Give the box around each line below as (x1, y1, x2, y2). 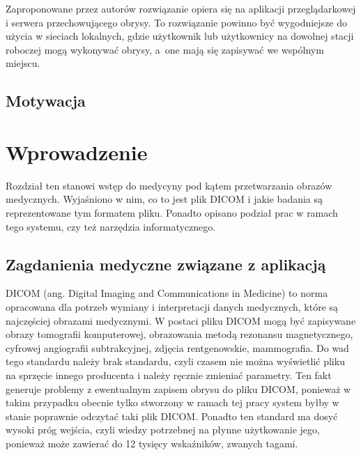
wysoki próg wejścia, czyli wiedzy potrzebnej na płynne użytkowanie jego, (6, 422, 320, 437)
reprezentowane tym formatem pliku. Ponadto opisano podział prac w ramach (6, 206, 338, 220)
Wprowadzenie (6, 137, 148, 166)
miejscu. (6, 56, 40, 70)
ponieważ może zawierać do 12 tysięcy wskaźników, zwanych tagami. (6, 435, 298, 450)
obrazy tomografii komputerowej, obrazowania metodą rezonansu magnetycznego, (6, 327, 353, 341)
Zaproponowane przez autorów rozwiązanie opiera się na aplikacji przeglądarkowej (6, 1, 356, 15)
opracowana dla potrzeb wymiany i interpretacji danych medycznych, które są (6, 300, 339, 314)
